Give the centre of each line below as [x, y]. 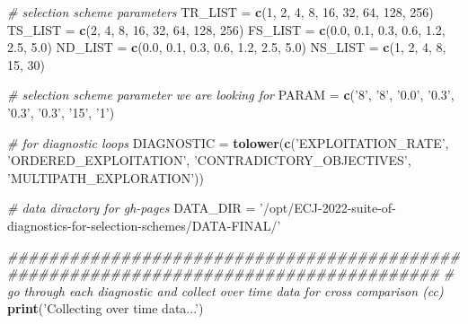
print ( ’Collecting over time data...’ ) [106, 308]
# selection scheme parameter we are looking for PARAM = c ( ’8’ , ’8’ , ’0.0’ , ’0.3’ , [231, 95]
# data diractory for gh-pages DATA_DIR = [132, 208]
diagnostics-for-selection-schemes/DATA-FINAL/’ [144, 225]
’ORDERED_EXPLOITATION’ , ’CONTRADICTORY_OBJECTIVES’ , [209, 160]
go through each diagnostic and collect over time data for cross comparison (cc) [225, 290]
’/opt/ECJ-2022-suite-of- [328, 208]
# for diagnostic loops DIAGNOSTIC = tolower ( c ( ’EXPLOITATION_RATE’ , [228, 142]
